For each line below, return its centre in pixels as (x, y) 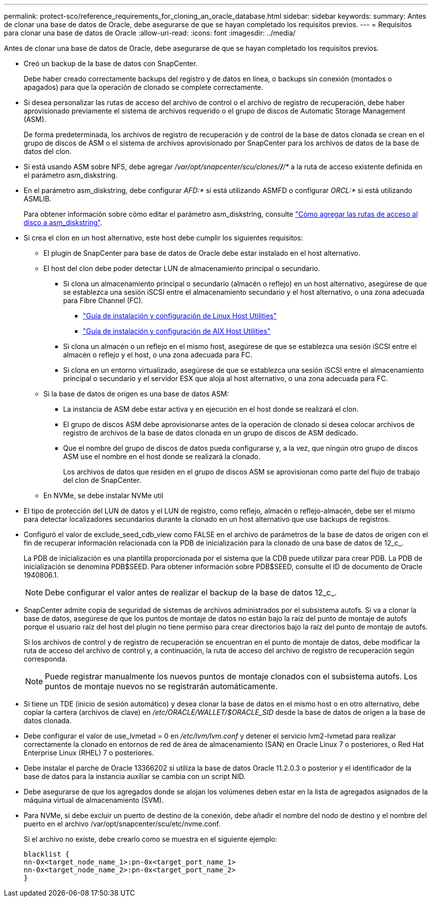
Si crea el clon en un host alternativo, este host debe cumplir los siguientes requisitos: (163, 238)
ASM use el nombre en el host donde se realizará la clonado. (162, 456)
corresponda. (46, 659)
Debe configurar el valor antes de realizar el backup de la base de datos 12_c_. (191, 592)
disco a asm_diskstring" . (63, 222)
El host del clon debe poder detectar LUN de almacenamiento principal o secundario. (182, 268)
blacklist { (47, 854)
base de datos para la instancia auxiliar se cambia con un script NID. (135, 776)
